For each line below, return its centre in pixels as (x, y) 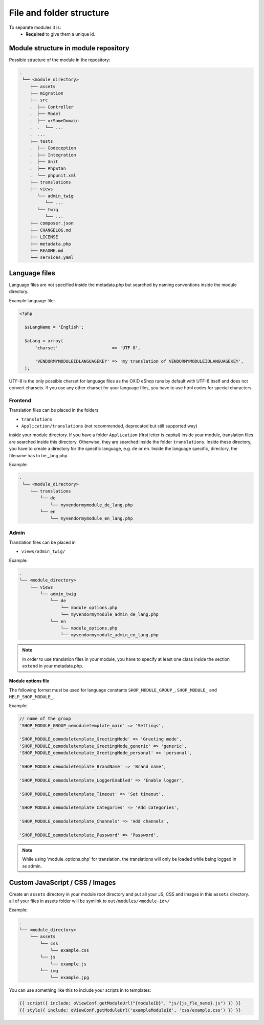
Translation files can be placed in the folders (54, 410)
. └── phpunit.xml (53, 175)
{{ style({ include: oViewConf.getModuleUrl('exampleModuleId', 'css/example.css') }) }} (130, 1010)
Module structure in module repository (69, 48)
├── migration (46, 93)
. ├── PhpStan (48, 168)
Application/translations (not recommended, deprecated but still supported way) (109, 426)
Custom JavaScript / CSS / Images (62, 882)
